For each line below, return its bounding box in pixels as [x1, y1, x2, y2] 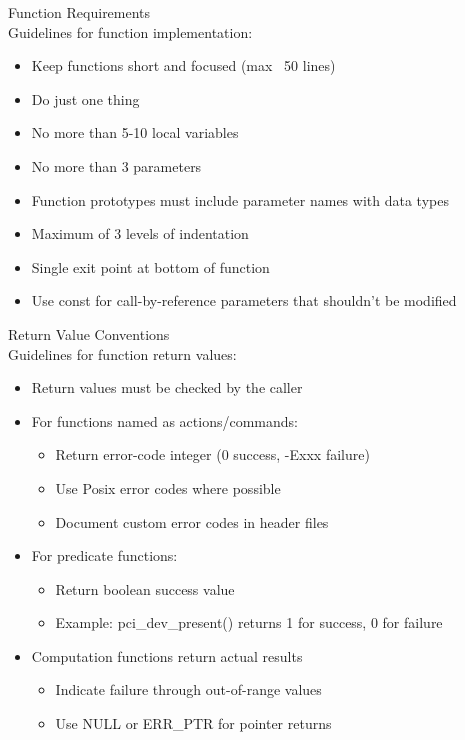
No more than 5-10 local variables [31, 122, 239, 143]
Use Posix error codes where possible [55, 477, 281, 498]
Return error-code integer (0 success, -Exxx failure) [55, 444, 370, 465]
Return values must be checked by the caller [31, 377, 303, 398]
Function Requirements [8, 2, 151, 22]
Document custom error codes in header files [55, 511, 329, 532]
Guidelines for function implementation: [8, 21, 253, 42]
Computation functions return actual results [31, 645, 303, 666]
